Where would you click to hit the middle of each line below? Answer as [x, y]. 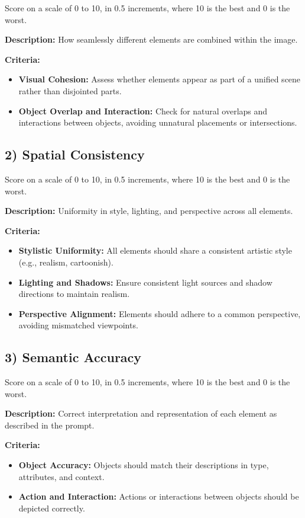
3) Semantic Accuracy [73, 357]
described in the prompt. [50, 425]
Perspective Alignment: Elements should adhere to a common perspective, [160, 313]
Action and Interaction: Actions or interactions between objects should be [159, 496]
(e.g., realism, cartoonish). [66, 262]
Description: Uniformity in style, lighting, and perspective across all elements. [149, 211]
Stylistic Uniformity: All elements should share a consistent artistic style [155, 250]
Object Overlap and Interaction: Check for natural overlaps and [143, 111]
